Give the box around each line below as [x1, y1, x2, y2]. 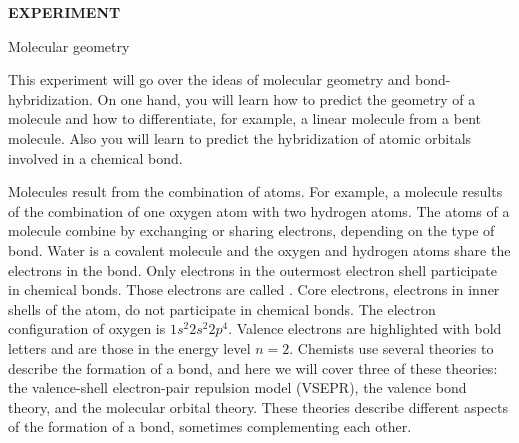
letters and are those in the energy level [8, 337, 251, 358]
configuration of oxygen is [8, 318, 166, 339]
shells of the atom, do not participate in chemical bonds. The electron [8, 298, 436, 319]
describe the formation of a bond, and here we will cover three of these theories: [8, 357, 498, 378]
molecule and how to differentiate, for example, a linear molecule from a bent [8, 108, 482, 129]
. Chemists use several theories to [289, 337, 494, 358]
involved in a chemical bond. [8, 147, 183, 168]
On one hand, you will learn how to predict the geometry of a [97, 88, 476, 109]
